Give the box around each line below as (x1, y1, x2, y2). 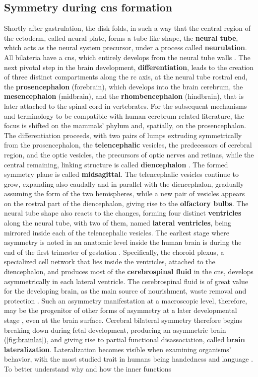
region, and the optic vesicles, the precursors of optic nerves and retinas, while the (4, 149, 254, 159)
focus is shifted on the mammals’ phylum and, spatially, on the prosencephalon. (4, 120, 246, 131)
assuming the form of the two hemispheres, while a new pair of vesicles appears (4, 188, 245, 199)
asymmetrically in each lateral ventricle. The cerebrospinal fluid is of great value (4, 276, 248, 286)
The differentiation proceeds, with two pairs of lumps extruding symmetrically (4, 130, 242, 140)
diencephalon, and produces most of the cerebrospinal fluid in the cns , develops (4, 266, 254, 277)
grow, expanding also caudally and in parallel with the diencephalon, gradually (4, 178, 244, 189)
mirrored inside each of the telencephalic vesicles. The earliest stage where (4, 227, 229, 237)
